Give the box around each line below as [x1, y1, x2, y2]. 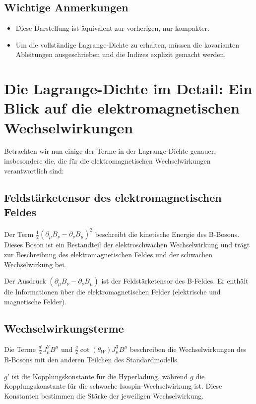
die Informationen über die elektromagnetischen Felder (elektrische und [4, 287, 221, 297]
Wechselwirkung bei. [4, 259, 66, 269]
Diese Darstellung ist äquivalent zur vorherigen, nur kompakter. [15, 23, 209, 33]
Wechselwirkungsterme [4, 320, 124, 336]
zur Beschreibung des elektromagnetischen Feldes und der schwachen [4, 249, 213, 259]
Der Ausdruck [4, 276, 46, 286]
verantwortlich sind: [4, 165, 64, 175]
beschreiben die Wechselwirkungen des [129, 344, 247, 354]
